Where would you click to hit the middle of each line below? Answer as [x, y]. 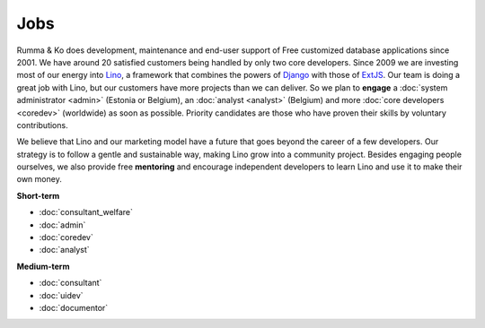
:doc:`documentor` [74, 307]
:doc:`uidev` [62, 295]
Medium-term [43, 266]
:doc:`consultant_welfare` [86, 212]
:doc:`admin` [62, 225]
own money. [39, 179]
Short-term [38, 195]
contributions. [42, 125]
